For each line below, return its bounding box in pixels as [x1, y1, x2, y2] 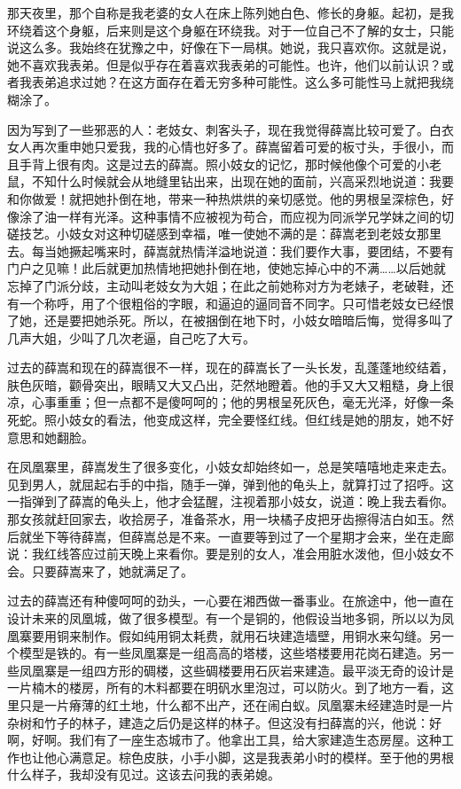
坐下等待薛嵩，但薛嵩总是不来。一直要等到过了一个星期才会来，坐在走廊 [31, 527, 454, 545]
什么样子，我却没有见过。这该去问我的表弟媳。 [7, 765, 280, 784]
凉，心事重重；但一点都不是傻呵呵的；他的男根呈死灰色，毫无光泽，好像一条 [7, 393, 454, 411]
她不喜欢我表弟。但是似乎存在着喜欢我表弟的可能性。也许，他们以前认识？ [7, 55, 441, 74]
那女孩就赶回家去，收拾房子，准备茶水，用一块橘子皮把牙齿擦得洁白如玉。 [7, 510, 441, 528]
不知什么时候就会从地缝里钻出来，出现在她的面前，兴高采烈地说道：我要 [31, 172, 454, 191]
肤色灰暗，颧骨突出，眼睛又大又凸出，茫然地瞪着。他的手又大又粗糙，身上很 [7, 375, 454, 394]
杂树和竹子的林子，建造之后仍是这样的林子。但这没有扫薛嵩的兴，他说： [7, 713, 429, 731]
